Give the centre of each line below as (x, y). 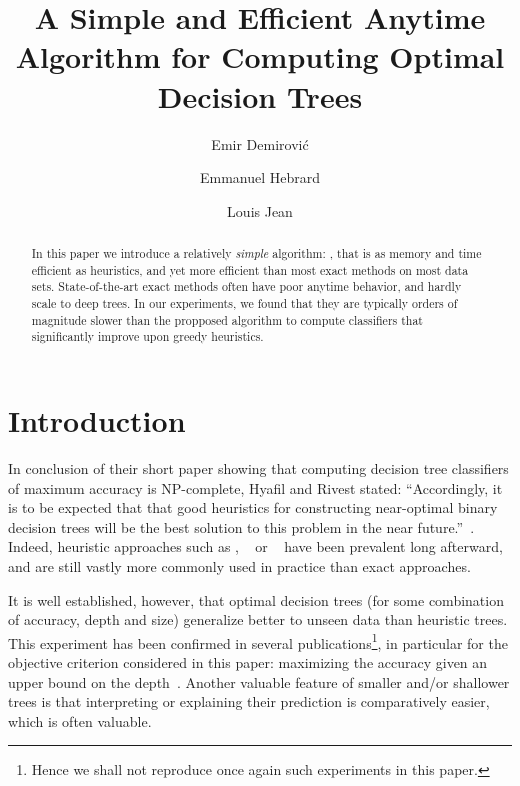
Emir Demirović (260, 143)
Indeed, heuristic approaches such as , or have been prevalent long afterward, (255, 546)
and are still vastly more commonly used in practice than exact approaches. (239, 565)
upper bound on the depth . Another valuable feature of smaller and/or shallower (259, 681)
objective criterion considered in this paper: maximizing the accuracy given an (248, 661)
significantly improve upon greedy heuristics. (147, 336)
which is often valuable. (80, 720)
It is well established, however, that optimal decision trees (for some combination (256, 599)
